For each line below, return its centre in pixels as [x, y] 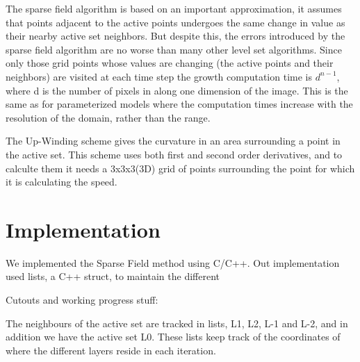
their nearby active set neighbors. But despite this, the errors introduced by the [175, 36]
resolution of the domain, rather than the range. [108, 117]
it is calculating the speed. [62, 182]
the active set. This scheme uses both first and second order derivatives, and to [174, 154]
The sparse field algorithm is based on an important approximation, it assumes [174, 8]
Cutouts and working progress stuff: [82, 300]
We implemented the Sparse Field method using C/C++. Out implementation [173, 262]
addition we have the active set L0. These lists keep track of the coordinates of [173, 337]
